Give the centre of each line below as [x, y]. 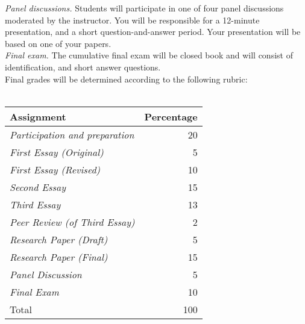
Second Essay [38, 187]
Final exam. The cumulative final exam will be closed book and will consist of [149, 55]
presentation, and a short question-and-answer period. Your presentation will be [153, 32]
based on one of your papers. [58, 43]
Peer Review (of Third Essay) [72, 222]
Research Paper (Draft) [59, 239]
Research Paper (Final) [59, 257]
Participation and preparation [72, 134]
